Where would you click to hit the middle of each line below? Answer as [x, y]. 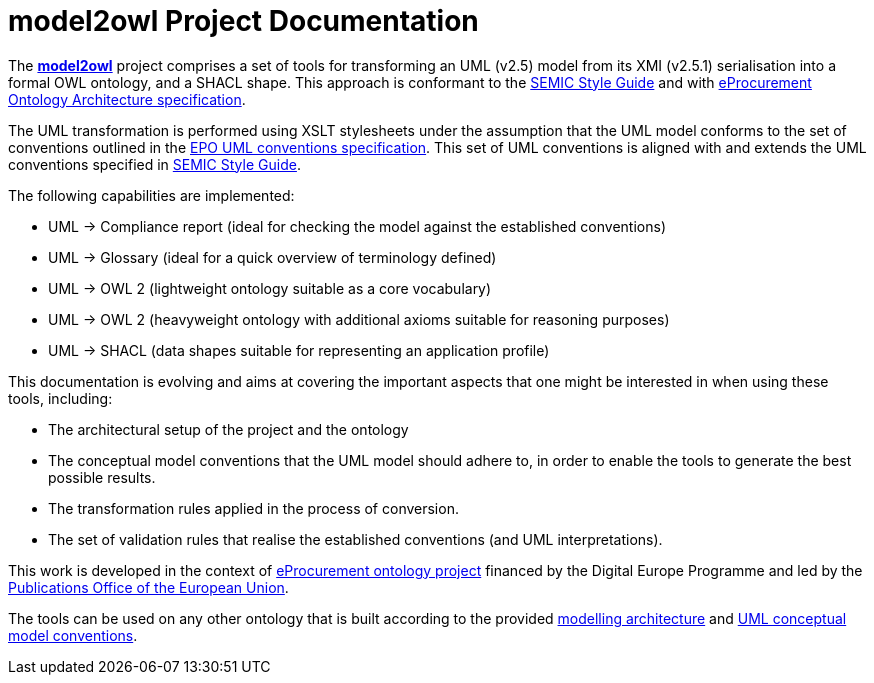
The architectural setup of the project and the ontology [228, 429]
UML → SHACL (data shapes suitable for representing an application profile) [299, 350]
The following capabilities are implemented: [151, 195]
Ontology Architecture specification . [127, 99]
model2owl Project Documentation [243, 21]
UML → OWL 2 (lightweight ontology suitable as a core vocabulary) [270, 288]
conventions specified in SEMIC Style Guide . [154, 164]
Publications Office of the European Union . [148, 587]
